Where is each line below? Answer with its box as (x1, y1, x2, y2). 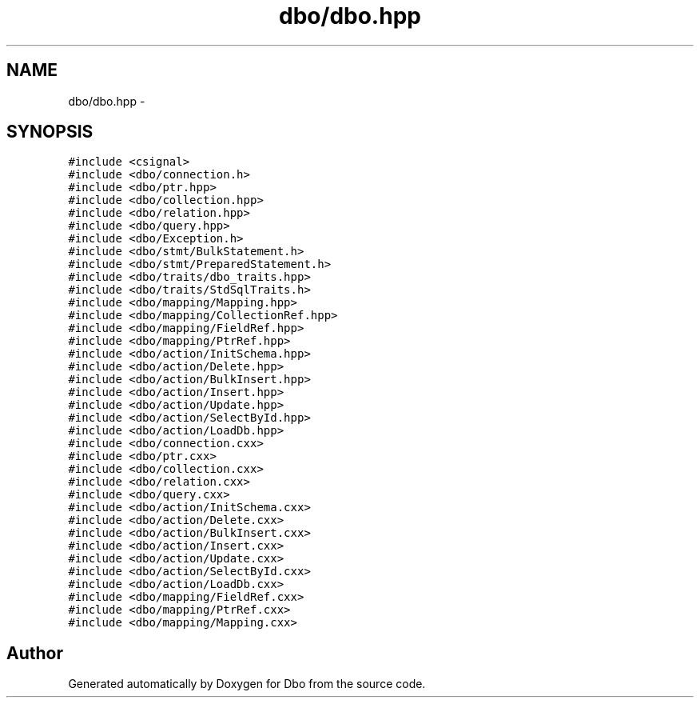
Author (6, 642, 63, 663)
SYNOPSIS (6, 122, 93, 142)
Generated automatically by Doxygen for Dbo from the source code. (68, 677, 426, 691)
